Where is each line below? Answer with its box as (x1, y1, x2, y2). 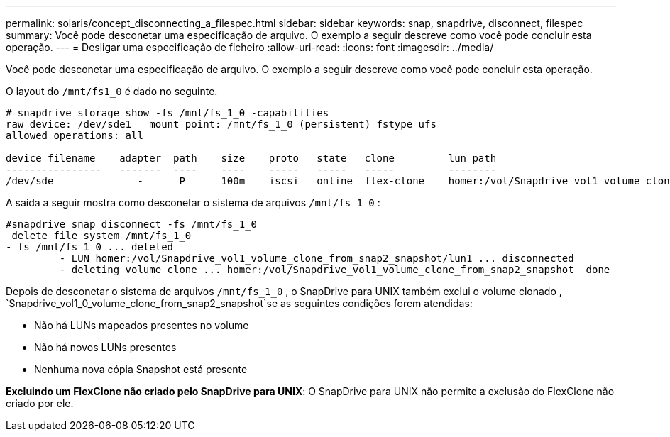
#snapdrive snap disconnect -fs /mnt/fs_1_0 (6, 218, 258, 230)
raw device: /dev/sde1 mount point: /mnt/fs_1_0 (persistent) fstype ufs (6, 118, 436, 130)
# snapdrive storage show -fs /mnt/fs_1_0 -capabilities (6, 107, 329, 118)
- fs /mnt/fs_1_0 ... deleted (6, 241, 174, 253)
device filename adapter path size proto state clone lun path (6, 153, 497, 164)
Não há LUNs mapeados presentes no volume (34, 319, 249, 331)
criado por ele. (6, 397, 74, 409)
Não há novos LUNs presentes (34, 341, 177, 353)
